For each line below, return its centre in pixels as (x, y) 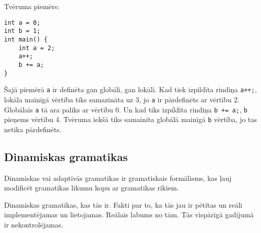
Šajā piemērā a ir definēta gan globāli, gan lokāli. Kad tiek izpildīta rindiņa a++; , (130, 89)
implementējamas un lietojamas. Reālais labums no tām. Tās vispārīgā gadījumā (129, 215)
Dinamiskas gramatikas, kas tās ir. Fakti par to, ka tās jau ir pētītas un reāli (123, 204)
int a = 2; (37, 48)
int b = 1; (22, 31)
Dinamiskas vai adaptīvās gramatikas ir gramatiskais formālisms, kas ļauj (118, 178)
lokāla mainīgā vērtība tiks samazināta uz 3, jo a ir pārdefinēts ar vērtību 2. (122, 99)
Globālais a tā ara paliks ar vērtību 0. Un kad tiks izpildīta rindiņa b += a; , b (126, 109)
